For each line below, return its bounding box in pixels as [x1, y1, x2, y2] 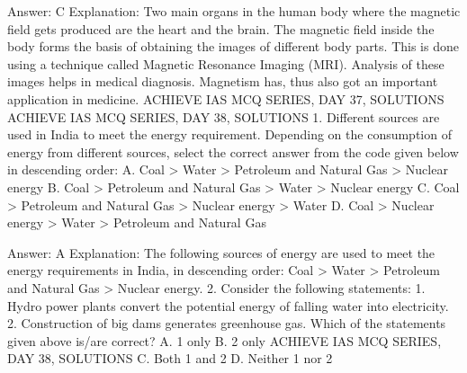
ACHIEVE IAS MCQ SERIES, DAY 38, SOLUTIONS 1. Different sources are [7, 107, 440, 126]
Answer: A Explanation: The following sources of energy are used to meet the [7, 243, 436, 262]
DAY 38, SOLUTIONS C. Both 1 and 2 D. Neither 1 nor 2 [7, 349, 333, 368]
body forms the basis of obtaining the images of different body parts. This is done [7, 37, 459, 56]
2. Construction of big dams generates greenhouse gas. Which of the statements [7, 314, 446, 333]
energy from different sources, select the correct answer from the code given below [7, 142, 459, 161]
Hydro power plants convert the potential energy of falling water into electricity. [7, 296, 449, 315]
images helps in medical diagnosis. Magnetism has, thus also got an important [7, 72, 438, 91]
